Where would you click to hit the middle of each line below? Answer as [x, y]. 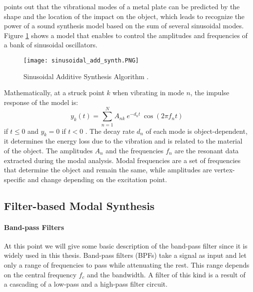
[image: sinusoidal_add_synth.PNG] [81, 60]
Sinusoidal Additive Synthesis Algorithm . [86, 76]
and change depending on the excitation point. [97, 179]
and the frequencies [135, 150]
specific [15, 179]
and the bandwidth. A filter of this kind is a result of [166, 274]
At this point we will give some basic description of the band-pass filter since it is [126, 245]
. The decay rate [110, 131]
